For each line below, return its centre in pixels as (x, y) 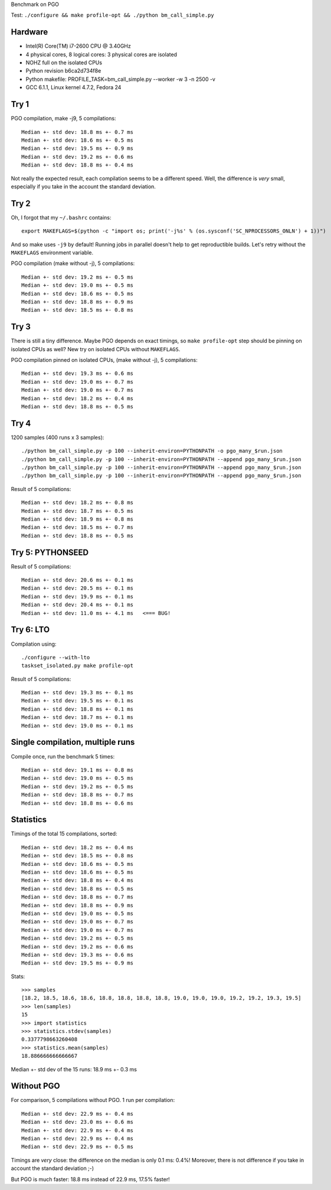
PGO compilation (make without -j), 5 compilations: (73, 263)
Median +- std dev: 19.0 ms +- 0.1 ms (78, 725)
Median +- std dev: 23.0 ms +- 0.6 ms (78, 1122)
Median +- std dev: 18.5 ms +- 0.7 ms (78, 527)
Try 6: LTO (30, 630)
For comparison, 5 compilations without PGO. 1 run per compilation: (93, 1100)
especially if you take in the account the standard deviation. (83, 187)
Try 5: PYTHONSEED (50, 552)
